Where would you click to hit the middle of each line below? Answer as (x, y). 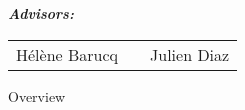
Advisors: (41, 13)
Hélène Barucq (67, 54)
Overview (37, 95)
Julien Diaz (190, 54)
